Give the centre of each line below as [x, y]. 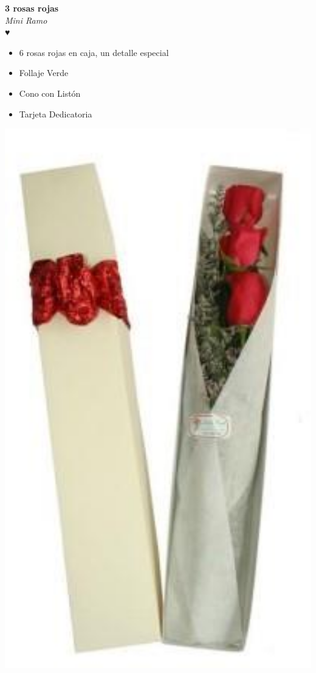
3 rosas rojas [32, 8]
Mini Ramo [26, 20]
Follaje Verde [44, 73]
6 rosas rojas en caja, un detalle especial [94, 52]
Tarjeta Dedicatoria [56, 113]
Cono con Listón [50, 93]
